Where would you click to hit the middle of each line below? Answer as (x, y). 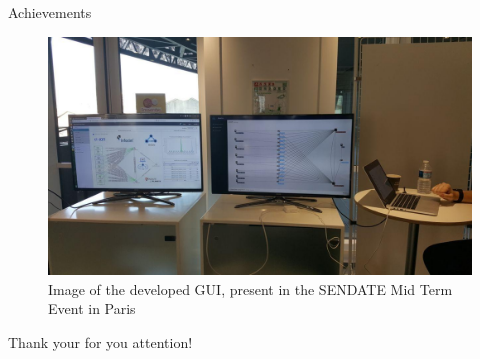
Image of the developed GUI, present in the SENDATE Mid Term (250, 288)
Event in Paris (92, 308)
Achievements (50, 12)
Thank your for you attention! (100, 341)
